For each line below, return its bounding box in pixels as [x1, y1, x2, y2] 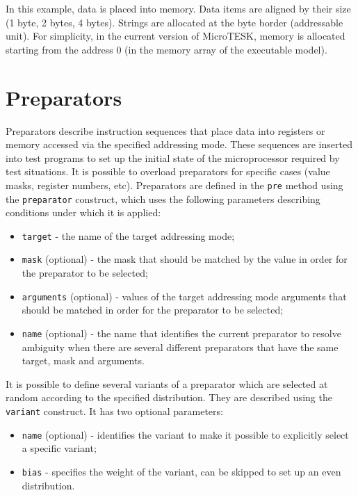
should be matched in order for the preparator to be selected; [22, 302, 284, 317]
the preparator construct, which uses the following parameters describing [6, 191, 320, 206]
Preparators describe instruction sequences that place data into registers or [6, 123, 325, 138]
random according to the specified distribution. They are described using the [6, 390, 332, 405]
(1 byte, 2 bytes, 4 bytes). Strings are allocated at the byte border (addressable [6, 15, 343, 29]
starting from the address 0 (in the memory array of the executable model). [6, 42, 327, 56]
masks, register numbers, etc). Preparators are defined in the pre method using [6, 177, 343, 192]
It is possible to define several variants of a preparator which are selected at [6, 376, 328, 391]
